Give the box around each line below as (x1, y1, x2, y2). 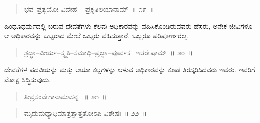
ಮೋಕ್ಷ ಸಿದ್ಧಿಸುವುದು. (4, 74, 51, 84)
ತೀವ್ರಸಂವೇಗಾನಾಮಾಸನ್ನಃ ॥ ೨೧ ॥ (24, 91, 107, 101)
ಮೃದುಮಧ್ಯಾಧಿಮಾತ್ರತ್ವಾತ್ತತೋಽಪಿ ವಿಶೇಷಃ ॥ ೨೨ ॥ (24, 108, 147, 118)
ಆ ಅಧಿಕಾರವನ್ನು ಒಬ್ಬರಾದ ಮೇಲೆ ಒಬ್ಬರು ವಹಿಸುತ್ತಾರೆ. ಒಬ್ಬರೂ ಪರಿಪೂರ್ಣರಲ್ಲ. (4, 30, 189, 41)
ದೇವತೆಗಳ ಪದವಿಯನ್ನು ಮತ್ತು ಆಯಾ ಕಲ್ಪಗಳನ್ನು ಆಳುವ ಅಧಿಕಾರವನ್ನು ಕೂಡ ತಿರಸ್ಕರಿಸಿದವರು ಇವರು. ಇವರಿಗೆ (4, 64, 256, 75)
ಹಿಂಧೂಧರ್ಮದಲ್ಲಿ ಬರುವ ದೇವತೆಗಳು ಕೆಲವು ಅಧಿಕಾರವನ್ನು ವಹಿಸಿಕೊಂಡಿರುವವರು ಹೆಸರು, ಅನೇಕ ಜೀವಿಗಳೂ (4, 20, 253, 31)
